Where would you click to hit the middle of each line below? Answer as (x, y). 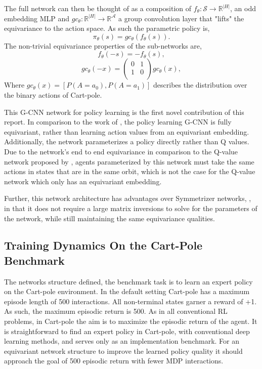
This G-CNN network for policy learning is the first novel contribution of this (124, 112)
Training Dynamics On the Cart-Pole (103, 245)
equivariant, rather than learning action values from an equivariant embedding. (127, 131)
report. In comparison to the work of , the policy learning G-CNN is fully (118, 122)
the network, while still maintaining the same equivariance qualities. (110, 218)
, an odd (243, 8)
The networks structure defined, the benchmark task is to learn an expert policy (128, 281)
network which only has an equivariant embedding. (83, 181)
